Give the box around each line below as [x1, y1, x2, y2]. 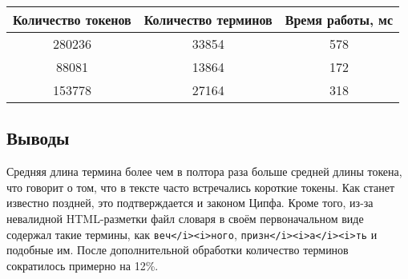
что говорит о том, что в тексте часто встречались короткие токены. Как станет [6, 178, 395, 195]
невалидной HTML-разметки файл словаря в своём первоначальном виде [6, 209, 364, 226]
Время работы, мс [285, 10, 394, 29]
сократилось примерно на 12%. [6, 257, 159, 273]
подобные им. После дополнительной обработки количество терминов [6, 241, 349, 258]
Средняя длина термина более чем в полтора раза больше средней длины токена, [6, 163, 402, 180]
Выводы [6, 126, 70, 150]
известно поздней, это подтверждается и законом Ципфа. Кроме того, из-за [6, 194, 374, 211]
